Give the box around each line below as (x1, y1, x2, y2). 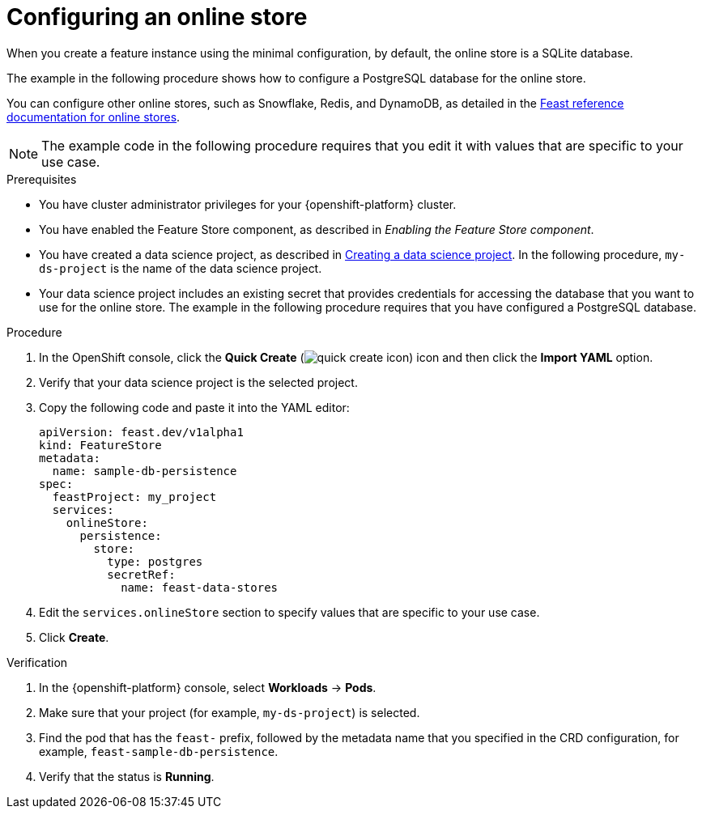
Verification (6, 655, 68, 669)
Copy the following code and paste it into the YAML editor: (39, 400, 350, 414)
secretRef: (107, 567, 176, 581)
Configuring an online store (6, 3, 308, 31)
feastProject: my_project (52, 490, 217, 503)
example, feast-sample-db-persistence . (39, 744, 279, 758)
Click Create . (39, 630, 109, 644)
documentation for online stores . (6, 109, 181, 124)
